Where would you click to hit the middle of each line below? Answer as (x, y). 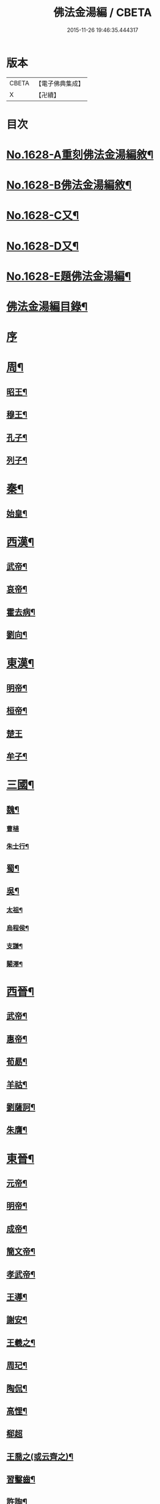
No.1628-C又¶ (43, 216)
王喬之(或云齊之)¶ (40, 1456)
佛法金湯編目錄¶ (47, 307)
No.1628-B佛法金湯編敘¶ (69, 185)
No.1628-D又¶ (43, 246)
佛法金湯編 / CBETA (103, 13)
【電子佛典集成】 (60, 83)
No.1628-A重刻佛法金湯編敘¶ (80, 155)
